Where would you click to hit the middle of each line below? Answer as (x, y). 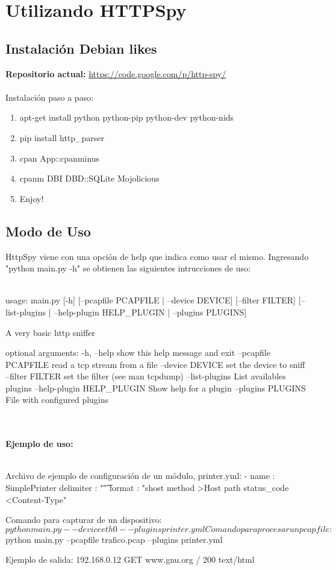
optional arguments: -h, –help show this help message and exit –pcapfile (138, 353)
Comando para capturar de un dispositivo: (84, 520)
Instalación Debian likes (81, 48)
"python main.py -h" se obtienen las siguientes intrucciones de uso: (128, 268)
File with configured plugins (57, 400)
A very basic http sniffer (50, 332)
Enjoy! (32, 198)
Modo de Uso (48, 231)
